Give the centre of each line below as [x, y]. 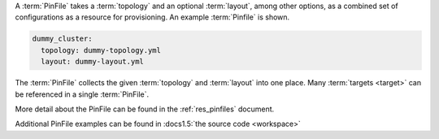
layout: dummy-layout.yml [92, 62]
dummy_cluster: [62, 39]
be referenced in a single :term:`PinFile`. [82, 94]
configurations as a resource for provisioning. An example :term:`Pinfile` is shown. [152, 17]
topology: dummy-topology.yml [101, 50]
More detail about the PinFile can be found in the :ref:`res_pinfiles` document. [145, 109]
